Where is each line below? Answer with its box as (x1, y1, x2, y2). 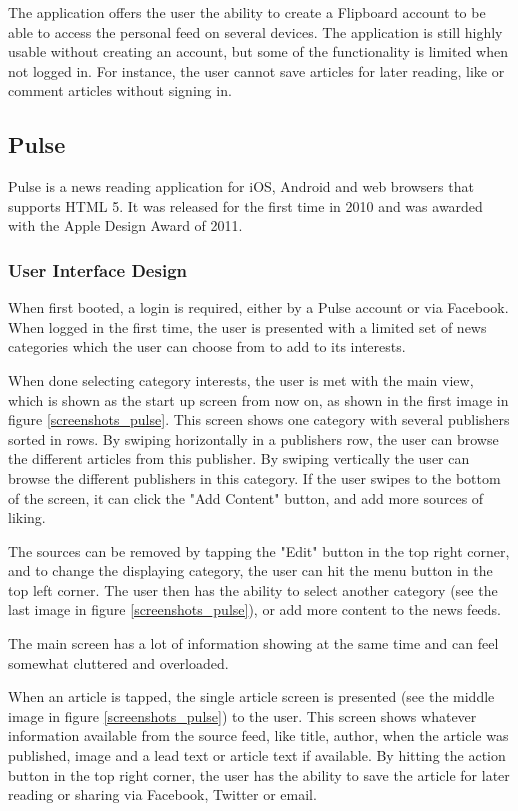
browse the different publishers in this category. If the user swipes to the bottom (8, 467, 501, 488)
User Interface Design (8, 257, 187, 282)
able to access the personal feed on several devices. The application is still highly (8, 21, 503, 42)
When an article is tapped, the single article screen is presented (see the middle (8, 686, 495, 707)
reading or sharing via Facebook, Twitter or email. (8, 784, 317, 805)
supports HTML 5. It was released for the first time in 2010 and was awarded (8, 195, 483, 216)
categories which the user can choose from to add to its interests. (8, 336, 406, 357)
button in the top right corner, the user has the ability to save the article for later (8, 764, 510, 785)
